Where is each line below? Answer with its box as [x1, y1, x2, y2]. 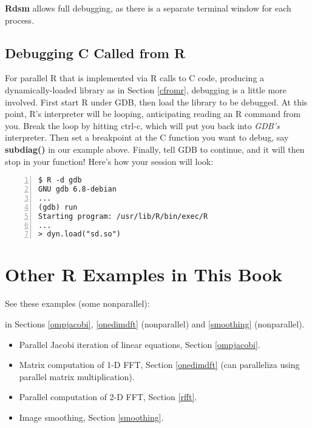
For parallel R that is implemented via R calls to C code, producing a [5, 72, 265, 84]
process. [5, 13, 35, 26]
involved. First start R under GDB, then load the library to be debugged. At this [5, 95, 308, 108]
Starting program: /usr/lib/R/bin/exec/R [38, 212, 208, 221]
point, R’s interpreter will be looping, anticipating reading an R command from [5, 107, 301, 120]
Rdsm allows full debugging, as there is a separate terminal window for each [5, 2, 291, 14]
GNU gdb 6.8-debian [38, 185, 117, 194]
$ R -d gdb [38, 176, 82, 185]
